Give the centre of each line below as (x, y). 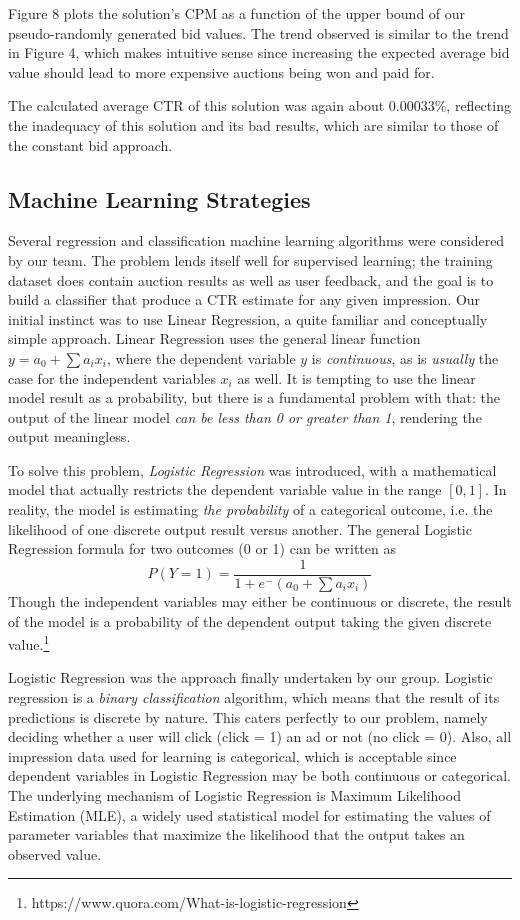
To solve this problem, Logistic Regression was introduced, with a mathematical (252, 469)
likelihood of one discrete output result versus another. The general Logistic (240, 528)
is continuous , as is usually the (405, 357)
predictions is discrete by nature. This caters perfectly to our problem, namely (248, 716)
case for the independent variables (112, 377)
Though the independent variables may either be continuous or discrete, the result (260, 600)
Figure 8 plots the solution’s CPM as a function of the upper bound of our (237, 13)
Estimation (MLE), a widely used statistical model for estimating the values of (249, 814)
